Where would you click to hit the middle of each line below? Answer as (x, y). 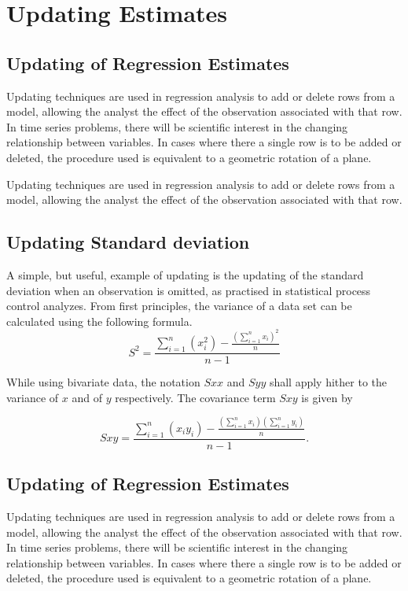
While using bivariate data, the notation (103, 382)
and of (87, 397)
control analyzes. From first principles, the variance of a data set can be (179, 306)
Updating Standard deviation (128, 242)
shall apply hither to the (328, 382)
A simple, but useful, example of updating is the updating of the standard (185, 274)
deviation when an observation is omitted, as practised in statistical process (189, 290)
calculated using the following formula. (99, 321)
